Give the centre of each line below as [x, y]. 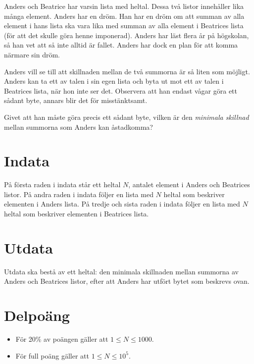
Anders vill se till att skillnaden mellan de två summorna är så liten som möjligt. [127, 71]
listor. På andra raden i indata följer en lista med [79, 194]
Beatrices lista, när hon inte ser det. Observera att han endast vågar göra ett [121, 90]
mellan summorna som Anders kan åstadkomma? [78, 127]
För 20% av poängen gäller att [62, 339]
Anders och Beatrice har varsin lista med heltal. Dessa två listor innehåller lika [124, 6]
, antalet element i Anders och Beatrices [189, 184]
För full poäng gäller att [52, 355]
